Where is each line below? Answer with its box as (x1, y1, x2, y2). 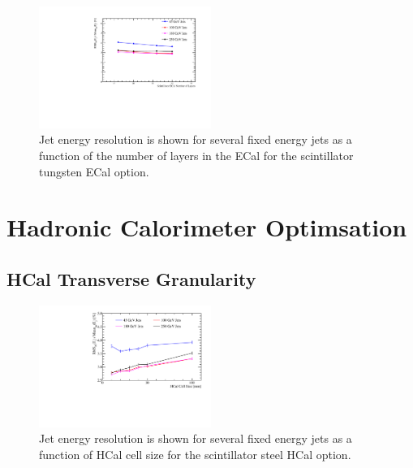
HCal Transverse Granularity (6, 266, 256, 291)
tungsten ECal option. (39, 162, 149, 180)
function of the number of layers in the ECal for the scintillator (39, 147, 354, 164)
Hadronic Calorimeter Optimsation (6, 210, 407, 244)
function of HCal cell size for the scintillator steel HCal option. (39, 445, 351, 462)
